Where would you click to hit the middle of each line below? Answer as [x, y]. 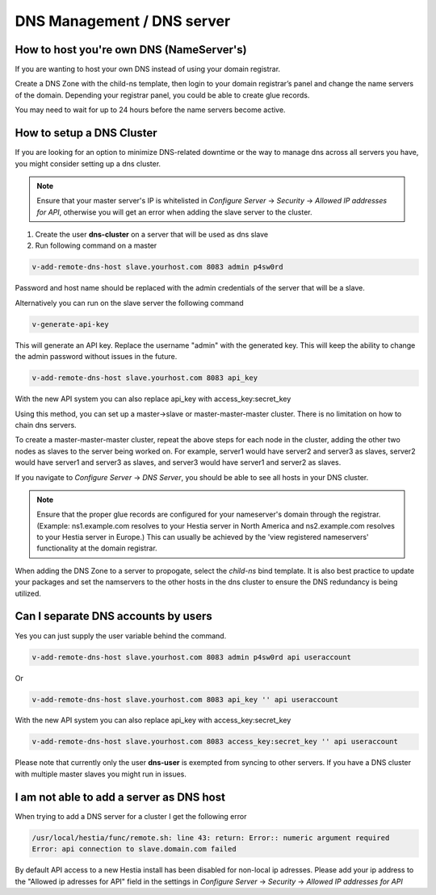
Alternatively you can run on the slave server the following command [129, 303]
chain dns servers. [46, 424]
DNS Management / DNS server [123, 21]
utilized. [28, 593]
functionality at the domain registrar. [97, 548]
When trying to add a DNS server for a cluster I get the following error [131, 816]
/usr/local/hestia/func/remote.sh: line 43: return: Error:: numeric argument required [211, 838]
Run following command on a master [96, 245]
